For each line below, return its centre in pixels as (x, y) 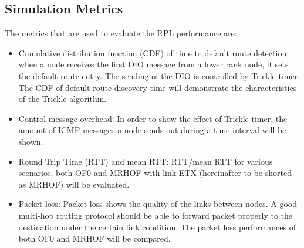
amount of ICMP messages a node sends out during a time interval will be (152, 130)
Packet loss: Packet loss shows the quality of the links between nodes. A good (158, 204)
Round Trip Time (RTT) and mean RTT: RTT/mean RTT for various (146, 161)
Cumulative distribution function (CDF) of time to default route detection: (154, 52)
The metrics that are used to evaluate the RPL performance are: (121, 33)
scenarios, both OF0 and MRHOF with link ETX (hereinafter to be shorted (155, 173)
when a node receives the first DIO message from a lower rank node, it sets (153, 64)
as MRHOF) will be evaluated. (74, 184)
